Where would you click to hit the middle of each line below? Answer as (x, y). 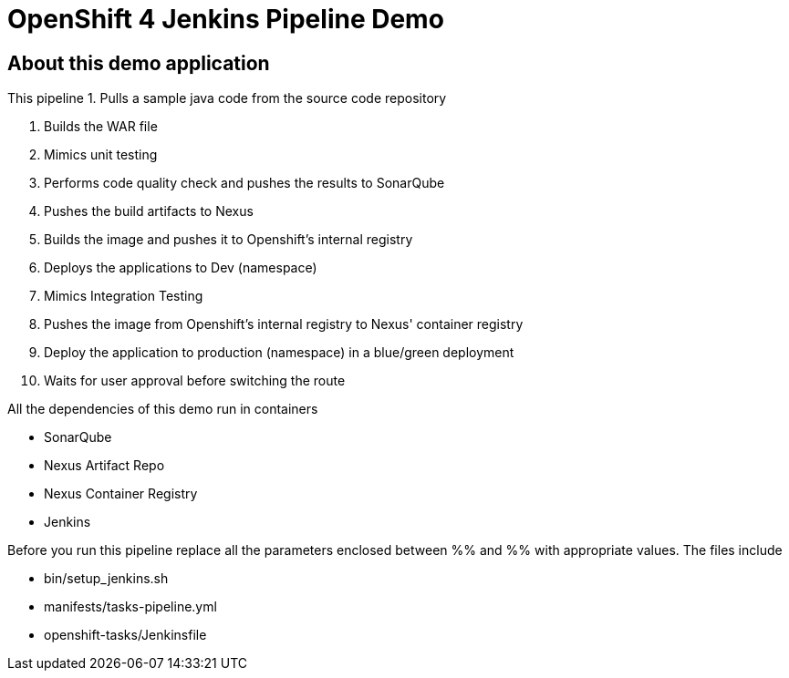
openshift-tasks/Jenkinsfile (125, 635)
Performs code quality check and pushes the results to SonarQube (244, 183)
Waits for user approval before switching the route (195, 381)
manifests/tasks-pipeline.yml (130, 607)
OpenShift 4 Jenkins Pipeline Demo (226, 19)
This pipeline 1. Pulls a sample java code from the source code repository (227, 98)
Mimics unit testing (101, 155)
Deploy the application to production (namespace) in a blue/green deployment (279, 353)
